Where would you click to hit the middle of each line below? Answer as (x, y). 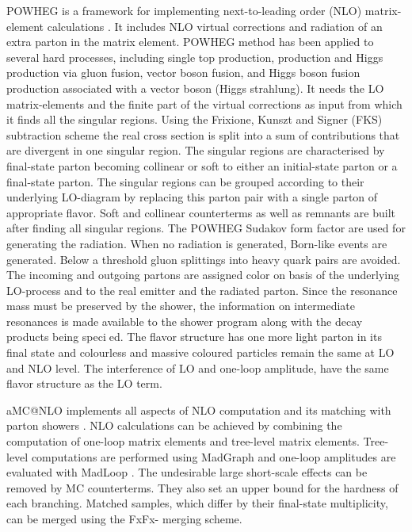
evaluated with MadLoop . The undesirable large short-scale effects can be (187, 472)
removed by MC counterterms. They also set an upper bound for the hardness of (202, 487)
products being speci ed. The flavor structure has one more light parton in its (194, 337)
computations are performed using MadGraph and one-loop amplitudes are (214, 456)
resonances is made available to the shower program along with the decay (185, 321)
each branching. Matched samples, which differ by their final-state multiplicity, (197, 503)
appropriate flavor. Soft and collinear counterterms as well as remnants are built (201, 212)
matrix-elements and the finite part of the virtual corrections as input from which (204, 103)
